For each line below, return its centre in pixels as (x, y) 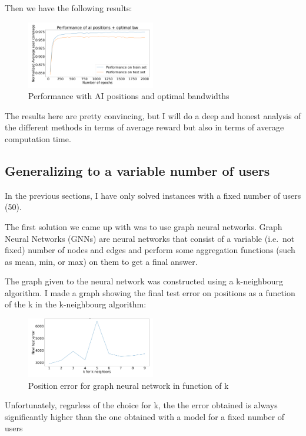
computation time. (38, 138)
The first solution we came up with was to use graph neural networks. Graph (144, 226)
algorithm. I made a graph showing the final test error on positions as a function (150, 292)
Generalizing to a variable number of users (137, 170)
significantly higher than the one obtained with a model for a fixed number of (145, 416)
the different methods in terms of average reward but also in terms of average (144, 127)
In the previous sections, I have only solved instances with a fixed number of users (153, 195)
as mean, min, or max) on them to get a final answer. (101, 261)
